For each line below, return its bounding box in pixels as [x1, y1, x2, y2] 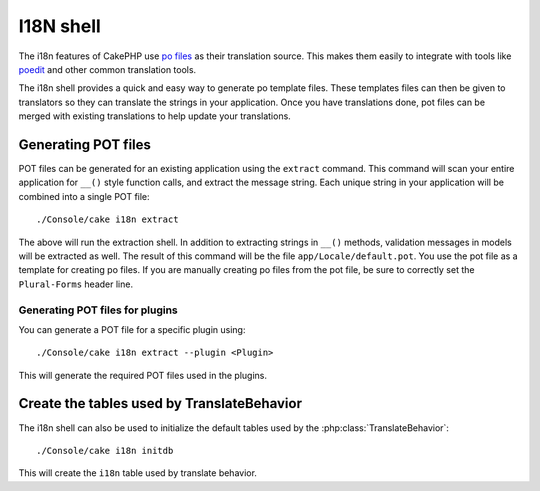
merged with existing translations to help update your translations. [18, 110, 292, 122]
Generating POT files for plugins [18, 303, 179, 317]
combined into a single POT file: [18, 190, 150, 202]
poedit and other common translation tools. [18, 63, 197, 75]
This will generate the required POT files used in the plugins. [18, 369, 268, 381]
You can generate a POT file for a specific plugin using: [18, 323, 246, 335]
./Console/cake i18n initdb [36, 445, 174, 456]
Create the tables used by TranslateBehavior [18, 395, 302, 412]
